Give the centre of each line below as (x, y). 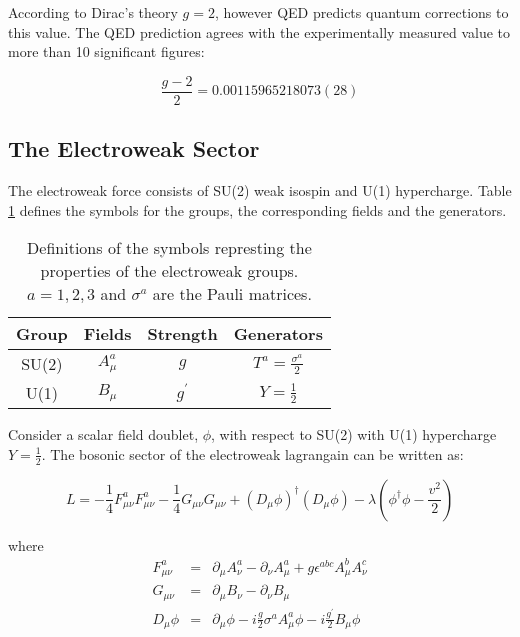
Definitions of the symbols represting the (169, 248)
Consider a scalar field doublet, (103, 434)
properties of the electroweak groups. (169, 271)
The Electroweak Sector (134, 148)
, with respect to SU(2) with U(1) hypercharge (354, 434)
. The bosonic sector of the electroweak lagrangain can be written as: (252, 453)
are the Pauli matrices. (232, 294)
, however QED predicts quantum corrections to (361, 12)
